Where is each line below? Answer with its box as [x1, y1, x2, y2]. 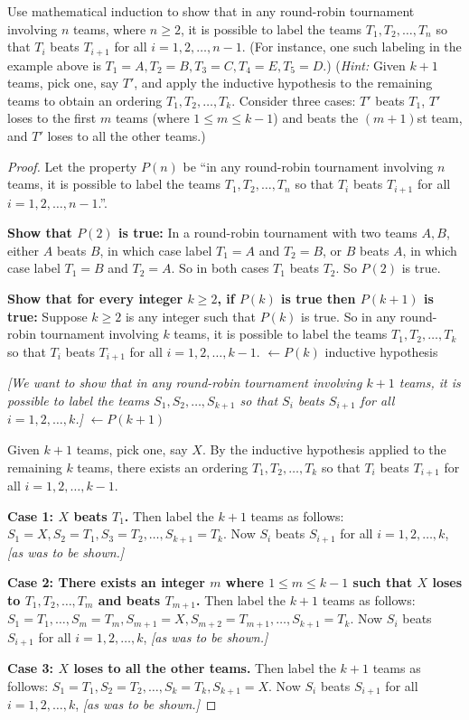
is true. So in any [301, 306, 397, 325]
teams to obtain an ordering [7, 90, 163, 109]
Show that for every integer [7, 289, 183, 308]
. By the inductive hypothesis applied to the [202, 439, 446, 458]
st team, [417, 108, 463, 127]
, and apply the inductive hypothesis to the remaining [134, 73, 433, 92]
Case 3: [7, 659, 54, 678]
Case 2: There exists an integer [7, 573, 205, 592]
